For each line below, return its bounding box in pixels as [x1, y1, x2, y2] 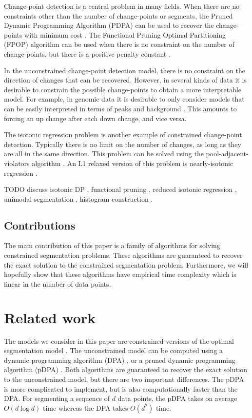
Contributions [4, 217, 76, 232]
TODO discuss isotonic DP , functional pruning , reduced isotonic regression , [4, 184, 237, 194]
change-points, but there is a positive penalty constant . [4, 48, 171, 59]
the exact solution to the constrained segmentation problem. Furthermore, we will [4, 259, 249, 270]
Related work [4, 307, 96, 327]
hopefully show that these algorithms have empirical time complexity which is [4, 269, 236, 279]
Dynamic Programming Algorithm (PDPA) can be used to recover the [4, 20, 214, 30]
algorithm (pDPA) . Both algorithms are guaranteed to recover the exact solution [4, 364, 248, 375]
